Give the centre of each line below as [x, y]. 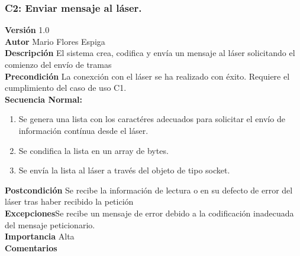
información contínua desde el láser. [83, 130]
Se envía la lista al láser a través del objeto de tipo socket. [124, 170]
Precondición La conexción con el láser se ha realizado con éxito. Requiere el [147, 76]
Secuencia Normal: [44, 99]
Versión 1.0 [27, 30]
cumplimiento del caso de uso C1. [66, 88]
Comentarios [31, 247]
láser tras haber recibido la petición [69, 201]
